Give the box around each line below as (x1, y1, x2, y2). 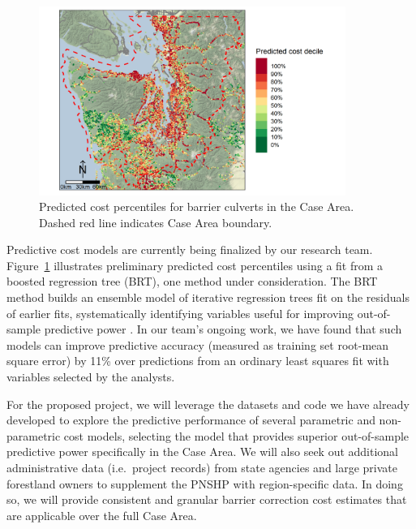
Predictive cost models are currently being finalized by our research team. (6, 241, 373, 258)
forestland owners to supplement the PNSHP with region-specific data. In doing (6, 475, 403, 492)
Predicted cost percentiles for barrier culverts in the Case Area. (39, 198, 354, 215)
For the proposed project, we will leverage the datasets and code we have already (6, 395, 410, 412)
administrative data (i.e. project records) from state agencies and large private (6, 459, 398, 476)
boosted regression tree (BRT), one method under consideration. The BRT (6, 273, 378, 290)
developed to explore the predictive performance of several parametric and (6, 411, 375, 428)
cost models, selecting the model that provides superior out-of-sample (63, 427, 410, 444)
